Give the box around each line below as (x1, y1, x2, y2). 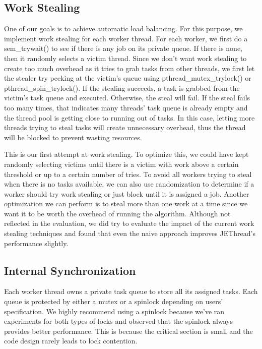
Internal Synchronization (4, 262, 136, 278)
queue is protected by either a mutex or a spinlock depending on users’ (4, 296, 223, 307)
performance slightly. (4, 238, 69, 248)
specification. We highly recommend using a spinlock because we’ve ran (4, 306, 225, 316)
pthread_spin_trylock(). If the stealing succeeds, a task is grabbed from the (4, 82, 240, 93)
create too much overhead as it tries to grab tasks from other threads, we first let (4, 63, 255, 73)
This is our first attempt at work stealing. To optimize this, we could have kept (4, 149, 249, 159)
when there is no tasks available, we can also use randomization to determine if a (4, 179, 254, 189)
